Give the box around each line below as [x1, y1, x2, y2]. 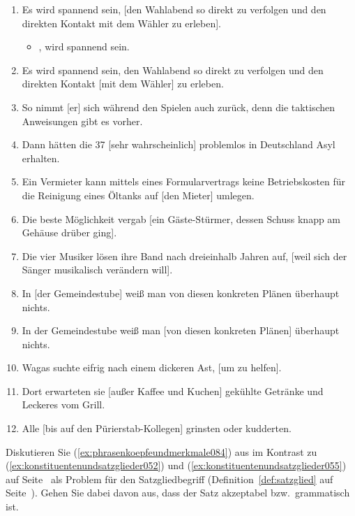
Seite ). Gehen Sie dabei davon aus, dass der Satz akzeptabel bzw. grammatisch [6, 485, 350, 500]
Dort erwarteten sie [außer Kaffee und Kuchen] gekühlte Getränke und [22, 383, 324, 398]
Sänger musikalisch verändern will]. [22, 262, 173, 277]
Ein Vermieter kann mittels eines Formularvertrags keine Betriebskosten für [22, 174, 346, 189]
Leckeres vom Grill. [22, 397, 105, 412]
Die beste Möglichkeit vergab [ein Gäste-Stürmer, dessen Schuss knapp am [22, 211, 341, 226]
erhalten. [22, 150, 60, 165]
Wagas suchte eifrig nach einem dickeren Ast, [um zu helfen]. [22, 360, 282, 375]
